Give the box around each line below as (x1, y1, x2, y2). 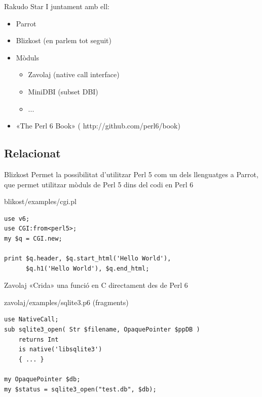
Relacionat (4, 145, 61, 161)
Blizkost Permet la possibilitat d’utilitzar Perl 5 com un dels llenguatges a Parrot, (4, 169, 258, 179)
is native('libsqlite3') (18, 346, 102, 353)
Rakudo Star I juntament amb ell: (4, 1, 109, 11)
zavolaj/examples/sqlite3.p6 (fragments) (4, 296, 129, 307)
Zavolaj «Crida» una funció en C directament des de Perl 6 (4, 280, 188, 290)
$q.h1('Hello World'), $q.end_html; (25, 264, 149, 272)
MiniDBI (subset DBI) (28, 86, 98, 96)
